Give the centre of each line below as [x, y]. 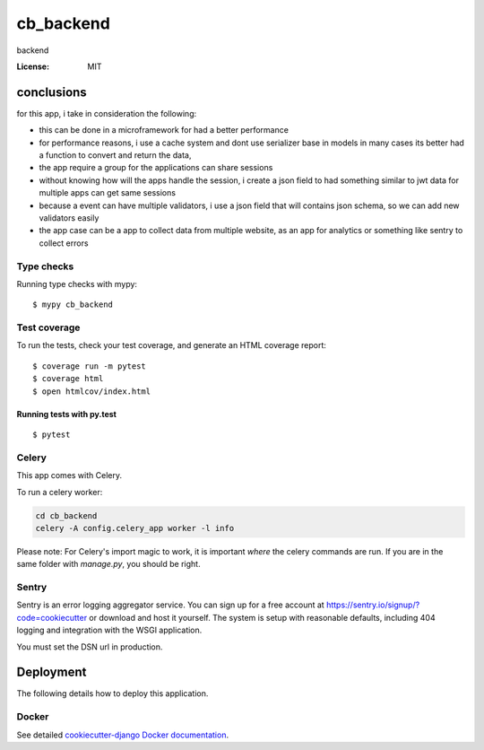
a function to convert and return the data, [115, 155]
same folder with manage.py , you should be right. [108, 564]
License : [33, 66]
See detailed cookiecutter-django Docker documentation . [122, 735]
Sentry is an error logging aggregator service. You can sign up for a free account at [170, 605]
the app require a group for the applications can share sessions [156, 168]
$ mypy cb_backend [73, 305]
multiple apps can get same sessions [108, 193]
